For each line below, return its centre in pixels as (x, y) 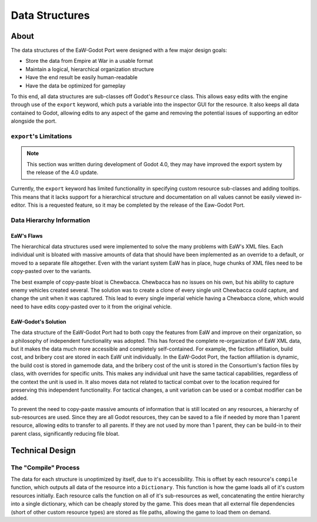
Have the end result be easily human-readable (82, 78)
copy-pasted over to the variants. (51, 271)
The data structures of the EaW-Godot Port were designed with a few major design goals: (119, 50)
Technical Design (43, 450)
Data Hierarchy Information (50, 220)
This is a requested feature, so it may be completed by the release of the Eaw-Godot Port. (136, 205)
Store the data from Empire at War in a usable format (89, 61)
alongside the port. (34, 121)
